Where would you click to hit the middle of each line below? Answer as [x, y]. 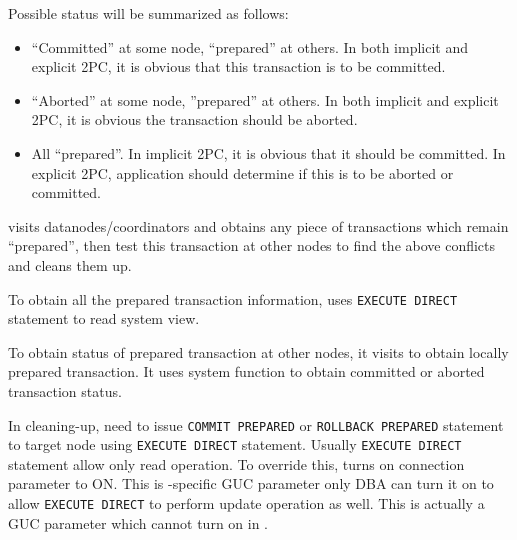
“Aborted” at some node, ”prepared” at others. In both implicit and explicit [265, 99]
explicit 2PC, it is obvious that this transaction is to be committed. [238, 66]
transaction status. [65, 390]
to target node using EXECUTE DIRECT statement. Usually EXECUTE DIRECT [235, 444]
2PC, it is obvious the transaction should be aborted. [194, 119]
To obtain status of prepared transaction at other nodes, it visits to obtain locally [258, 351]
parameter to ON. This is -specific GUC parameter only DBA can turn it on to [251, 483]
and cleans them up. [70, 264]
